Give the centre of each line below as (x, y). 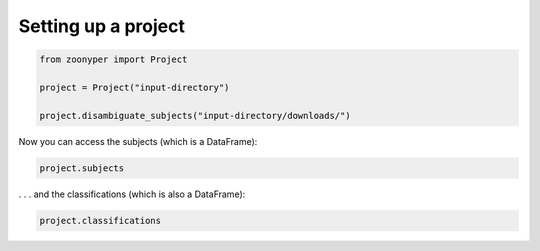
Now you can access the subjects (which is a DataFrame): (138, 141)
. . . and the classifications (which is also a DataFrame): (132, 194)
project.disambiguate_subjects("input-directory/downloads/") (195, 115)
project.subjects (82, 168)
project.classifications (100, 220)
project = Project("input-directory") (134, 87)
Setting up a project (101, 26)
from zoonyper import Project (113, 59)
